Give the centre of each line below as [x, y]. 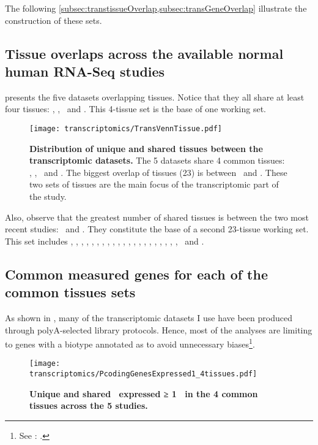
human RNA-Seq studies [85, 71]
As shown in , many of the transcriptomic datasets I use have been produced [149, 317]
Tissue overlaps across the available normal [144, 53]
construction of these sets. [54, 20]
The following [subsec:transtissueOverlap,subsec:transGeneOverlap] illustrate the [156, 8]
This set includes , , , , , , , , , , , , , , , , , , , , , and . [105, 241]
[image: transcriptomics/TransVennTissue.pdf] [126, 128]
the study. [48, 196]
